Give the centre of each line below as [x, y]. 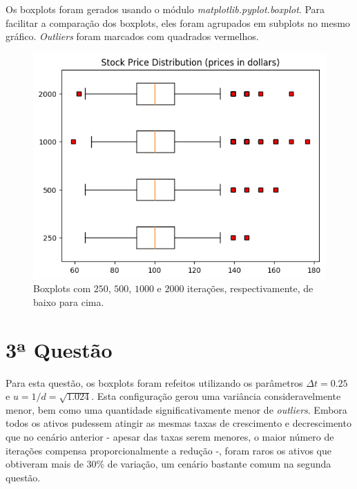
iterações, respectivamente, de [250, 288]
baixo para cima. [69, 301]
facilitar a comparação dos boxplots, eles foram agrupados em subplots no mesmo [178, 22]
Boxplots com [62, 288]
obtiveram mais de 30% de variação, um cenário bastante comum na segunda [168, 464]
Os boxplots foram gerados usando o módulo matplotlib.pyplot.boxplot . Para [165, 9]
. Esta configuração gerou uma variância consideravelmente [216, 396]
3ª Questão [59, 349]
